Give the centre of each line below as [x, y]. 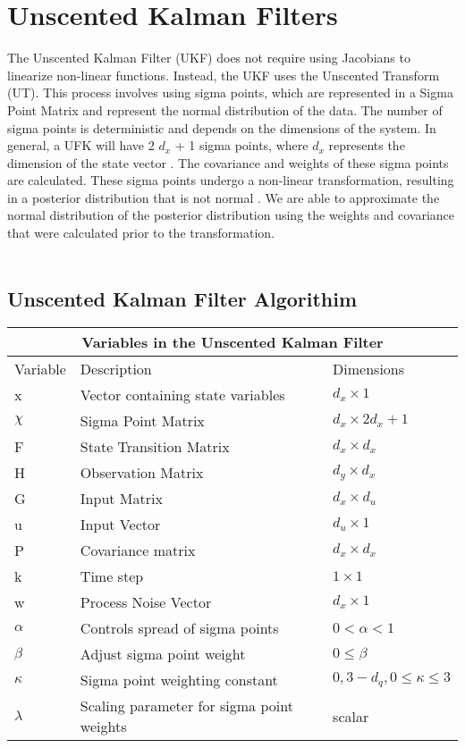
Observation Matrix [142, 473]
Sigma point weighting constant [179, 680]
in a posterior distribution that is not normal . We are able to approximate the [224, 197]
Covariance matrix [138, 550]
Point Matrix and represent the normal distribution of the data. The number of [225, 109]
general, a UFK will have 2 [81, 145]
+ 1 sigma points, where [241, 145]
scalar [351, 716]
